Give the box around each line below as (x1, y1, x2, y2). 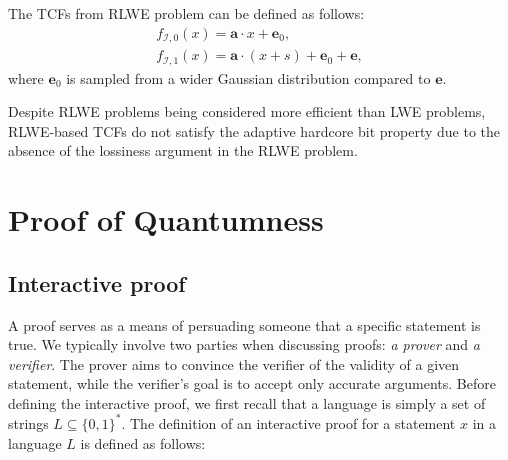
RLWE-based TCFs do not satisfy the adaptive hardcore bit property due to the (8, 120, 501, 141)
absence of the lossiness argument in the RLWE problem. (8, 140, 358, 161)
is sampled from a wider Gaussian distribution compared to (66, 67, 431, 88)
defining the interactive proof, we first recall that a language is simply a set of (8, 392, 486, 413)
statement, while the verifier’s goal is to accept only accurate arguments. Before (8, 373, 496, 394)
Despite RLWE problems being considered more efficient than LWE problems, (8, 101, 486, 122)
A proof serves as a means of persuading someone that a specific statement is (8, 314, 481, 335)
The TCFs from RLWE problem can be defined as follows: (8, 3, 365, 23)
